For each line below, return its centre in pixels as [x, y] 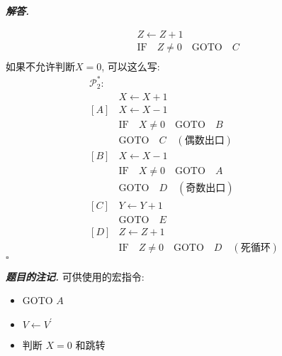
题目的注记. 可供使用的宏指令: [75, 276]
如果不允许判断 [40, 66]
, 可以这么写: [131, 66]
